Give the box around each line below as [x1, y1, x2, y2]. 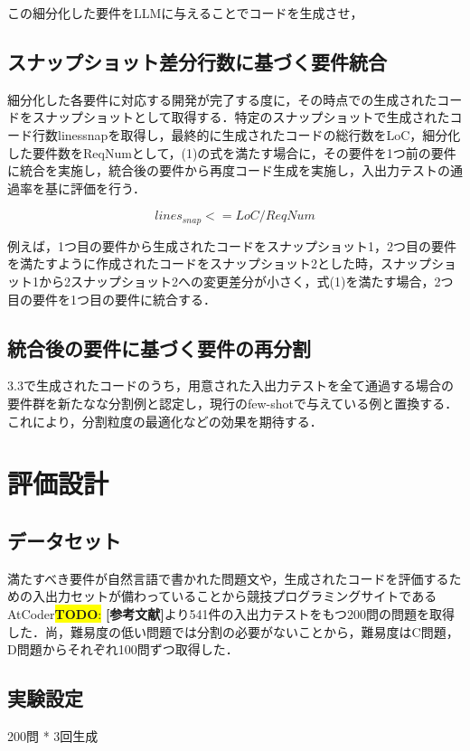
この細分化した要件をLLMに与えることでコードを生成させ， [7, 4, 363, 22]
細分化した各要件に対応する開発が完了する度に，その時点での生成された [7, 89, 437, 108]
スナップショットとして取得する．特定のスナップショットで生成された [32, 108, 450, 127]
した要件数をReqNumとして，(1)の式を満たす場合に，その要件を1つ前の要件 [7, 143, 456, 162]
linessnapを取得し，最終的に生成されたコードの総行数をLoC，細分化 [57, 125, 461, 144]
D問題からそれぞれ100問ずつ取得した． [7, 640, 239, 659]
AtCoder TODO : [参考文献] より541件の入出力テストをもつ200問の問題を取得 [7, 604, 455, 623]
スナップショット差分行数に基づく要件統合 [7, 47, 387, 75]
